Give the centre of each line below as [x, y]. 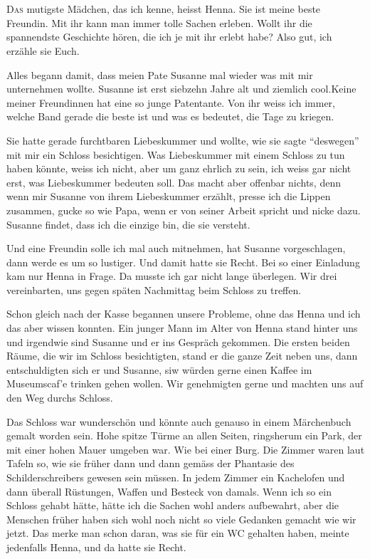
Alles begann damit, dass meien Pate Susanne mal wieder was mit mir [160, 74]
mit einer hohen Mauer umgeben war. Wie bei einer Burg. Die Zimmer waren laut [186, 449]
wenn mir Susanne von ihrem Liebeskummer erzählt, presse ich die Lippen [169, 196]
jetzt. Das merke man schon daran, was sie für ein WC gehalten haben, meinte [178, 533]
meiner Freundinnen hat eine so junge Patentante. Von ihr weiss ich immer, [171, 102]
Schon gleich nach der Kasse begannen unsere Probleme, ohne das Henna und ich [184, 314]
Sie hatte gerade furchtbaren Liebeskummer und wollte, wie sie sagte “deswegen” [183, 140]
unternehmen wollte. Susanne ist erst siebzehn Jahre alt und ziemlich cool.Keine [181, 89]
